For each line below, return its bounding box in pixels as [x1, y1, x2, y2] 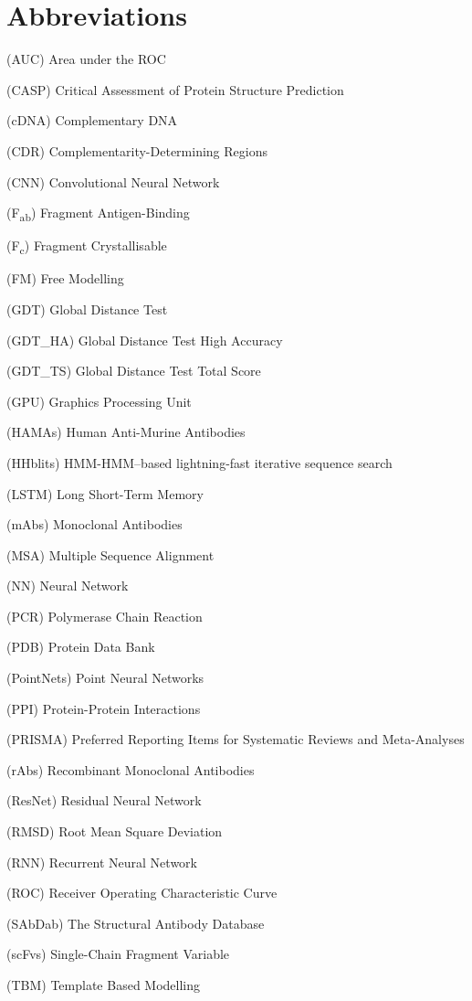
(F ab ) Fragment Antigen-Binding [6, 203, 190, 224]
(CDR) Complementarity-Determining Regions [6, 141, 267, 160]
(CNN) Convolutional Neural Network [6, 172, 220, 191]
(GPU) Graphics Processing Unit [6, 391, 192, 410]
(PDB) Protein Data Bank [6, 637, 155, 656]
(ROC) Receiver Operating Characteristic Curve [6, 883, 278, 902]
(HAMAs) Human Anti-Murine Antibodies [6, 422, 246, 442]
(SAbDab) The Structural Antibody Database [6, 913, 265, 932]
